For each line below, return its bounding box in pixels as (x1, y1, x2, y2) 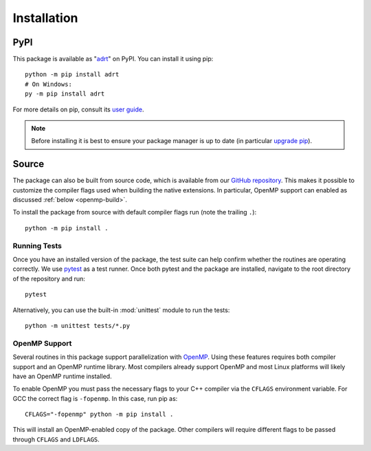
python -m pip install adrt (25, 71, 120, 78)
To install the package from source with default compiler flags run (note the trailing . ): (12, 208, 257, 217)
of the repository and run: (12, 274, 86, 283)
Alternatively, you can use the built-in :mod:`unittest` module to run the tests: (12, 306, 230, 314)
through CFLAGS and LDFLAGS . (12, 435, 100, 443)
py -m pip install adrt (25, 90, 105, 98)
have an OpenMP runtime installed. (12, 372, 113, 380)
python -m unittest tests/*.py (25, 322, 131, 329)
